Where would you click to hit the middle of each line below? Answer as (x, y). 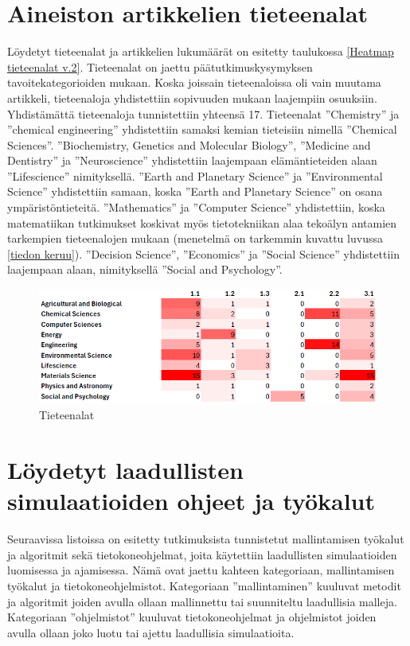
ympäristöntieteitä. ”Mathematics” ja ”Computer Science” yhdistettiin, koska (196, 207)
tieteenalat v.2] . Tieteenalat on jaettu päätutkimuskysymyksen (160, 66)
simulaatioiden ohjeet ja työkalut (191, 501)
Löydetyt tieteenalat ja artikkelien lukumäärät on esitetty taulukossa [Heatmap (201, 51)
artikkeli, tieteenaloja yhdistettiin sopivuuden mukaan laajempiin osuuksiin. (192, 97)
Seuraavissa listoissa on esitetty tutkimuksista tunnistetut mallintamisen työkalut (206, 539)
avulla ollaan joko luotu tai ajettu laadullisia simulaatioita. (151, 632)
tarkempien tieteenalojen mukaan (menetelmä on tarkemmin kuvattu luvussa (195, 238)
